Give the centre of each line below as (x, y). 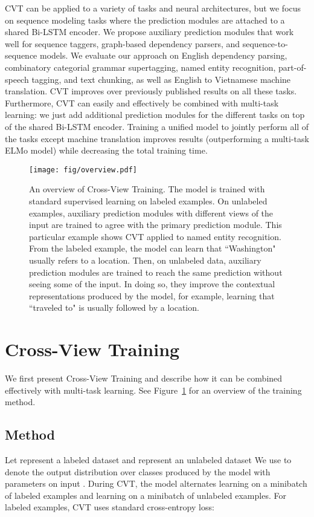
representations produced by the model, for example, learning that (152, 295)
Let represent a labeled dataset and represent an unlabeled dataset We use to (148, 460)
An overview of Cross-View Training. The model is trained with (147, 189)
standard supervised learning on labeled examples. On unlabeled (148, 200)
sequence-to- (265, 43)
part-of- (292, 67)
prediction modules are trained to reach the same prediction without (156, 272)
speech (17, 79)
